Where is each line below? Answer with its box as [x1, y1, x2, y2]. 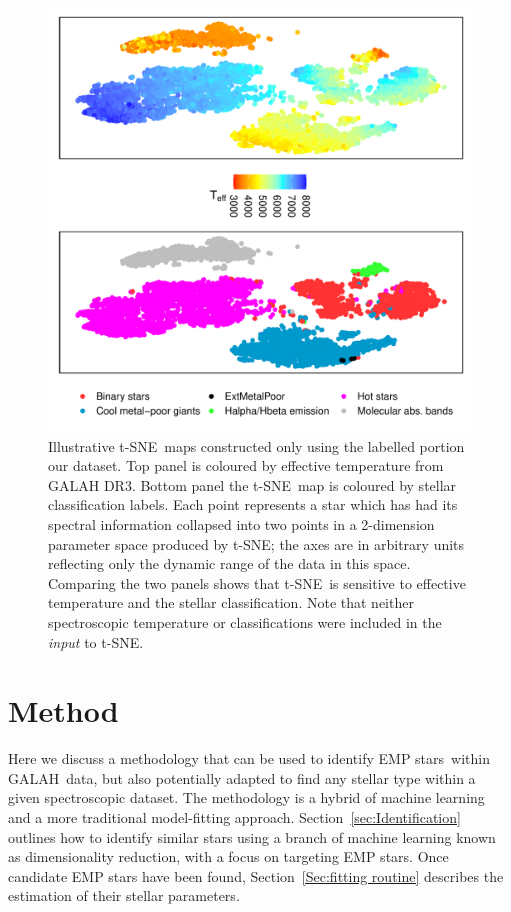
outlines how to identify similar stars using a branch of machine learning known [8, 826, 496, 847]
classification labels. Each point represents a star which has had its [48, 494, 458, 515]
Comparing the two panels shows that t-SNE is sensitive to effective [48, 572, 466, 593]
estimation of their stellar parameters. [8, 885, 240, 906]
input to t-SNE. [48, 631, 144, 652]
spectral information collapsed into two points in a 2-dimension [48, 513, 435, 534]
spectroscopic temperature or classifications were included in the [48, 611, 442, 632]
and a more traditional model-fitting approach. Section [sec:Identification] [8, 807, 461, 828]
